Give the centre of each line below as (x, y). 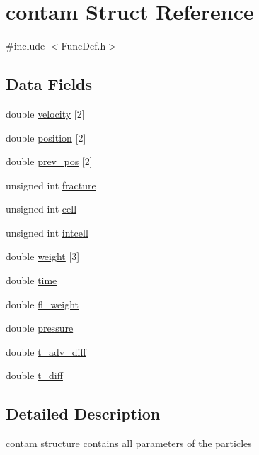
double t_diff (34, 375)
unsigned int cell (41, 209)
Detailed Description (83, 414)
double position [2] (46, 137)
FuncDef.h (84, 46)
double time (31, 280)
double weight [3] (43, 256)
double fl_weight (42, 304)
